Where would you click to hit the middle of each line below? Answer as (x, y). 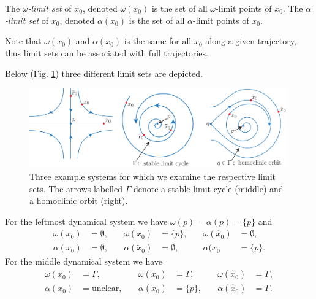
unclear (105, 289)
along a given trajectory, (251, 41)
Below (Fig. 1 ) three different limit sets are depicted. (104, 73)
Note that (23, 41)
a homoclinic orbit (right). (79, 200)
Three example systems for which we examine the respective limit (153, 176)
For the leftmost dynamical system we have (86, 221)
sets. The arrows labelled (76, 188)
